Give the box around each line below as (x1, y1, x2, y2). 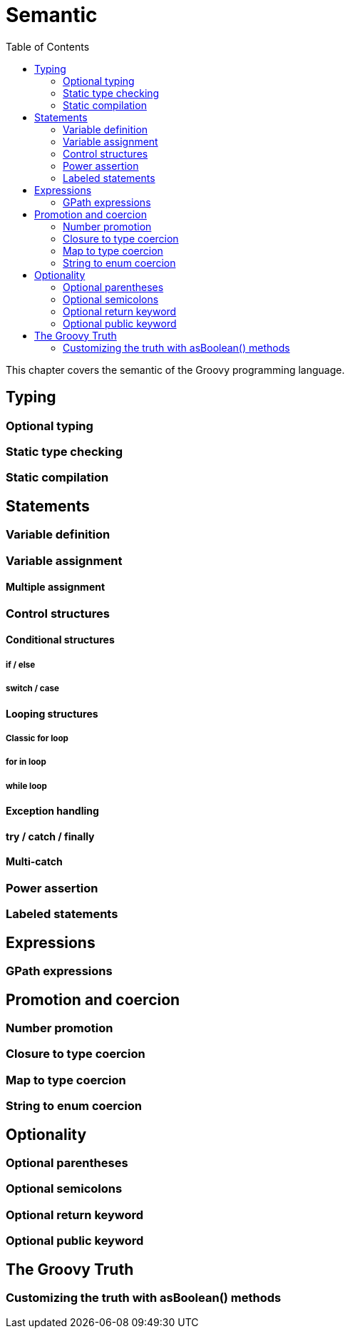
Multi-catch (6, 855, 63, 868)
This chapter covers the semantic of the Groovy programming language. (6, 363, 345, 376)
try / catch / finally (6, 830, 95, 842)
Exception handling (6, 805, 99, 818)
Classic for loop (6, 733, 68, 743)
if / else (6, 659, 36, 670)
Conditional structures (6, 633, 115, 646)
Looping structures (6, 707, 98, 720)
